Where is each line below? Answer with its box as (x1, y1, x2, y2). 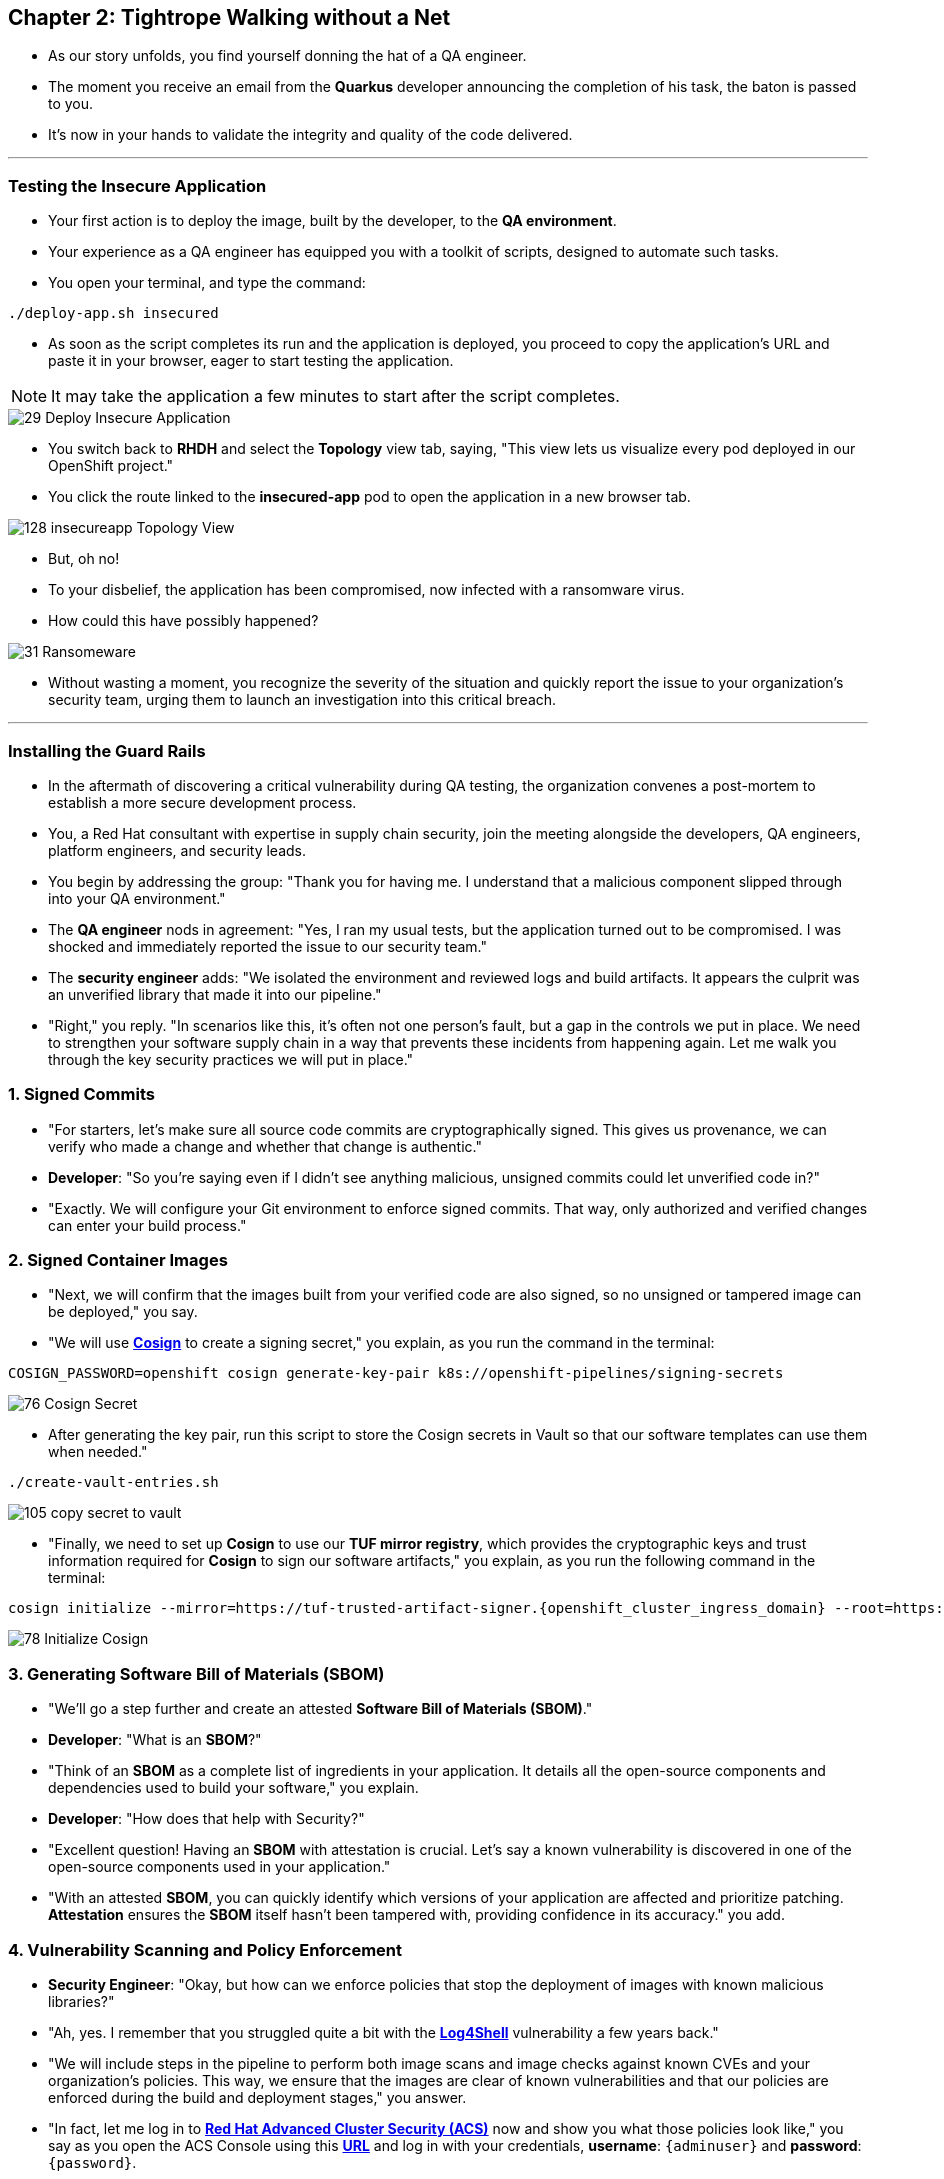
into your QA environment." (48, 889, 226, 907)
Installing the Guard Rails (8, 740, 206, 761)
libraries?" (48, 1992, 115, 2010)
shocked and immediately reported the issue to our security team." (48, 937, 488, 955)
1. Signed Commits (8, 1084, 155, 1105)
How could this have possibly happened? (48, 612, 319, 630)
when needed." (48, 1443, 148, 1461)
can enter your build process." (48, 1216, 247, 1234)
